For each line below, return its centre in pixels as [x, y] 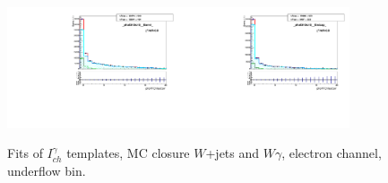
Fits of [25, 153]
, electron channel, [332, 153]
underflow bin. [47, 171]
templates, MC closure [128, 153]
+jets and [233, 153]
